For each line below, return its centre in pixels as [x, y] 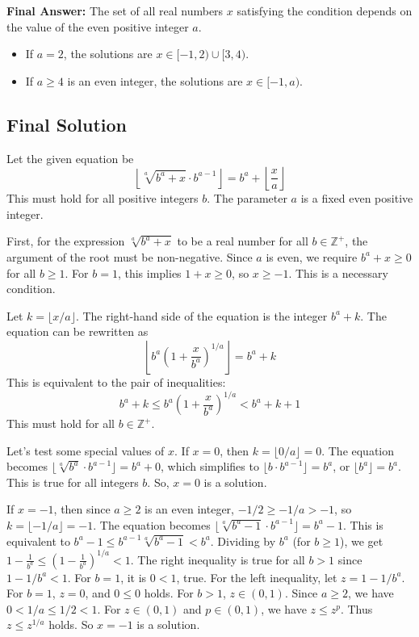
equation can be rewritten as [78, 331]
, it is [134, 577]
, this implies [149, 272]
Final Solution [67, 124]
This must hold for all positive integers [103, 198]
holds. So [71, 624]
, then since [82, 509]
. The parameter [247, 198]
